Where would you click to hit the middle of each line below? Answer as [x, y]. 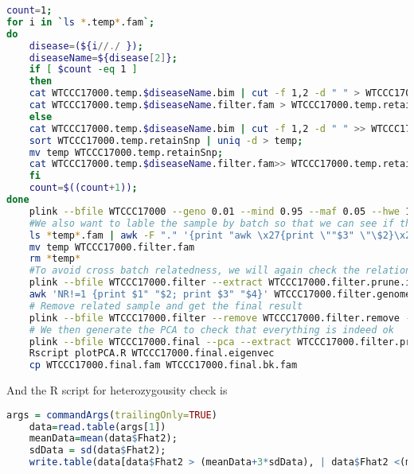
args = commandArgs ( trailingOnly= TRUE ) [112, 415]
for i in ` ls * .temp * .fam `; [81, 22]
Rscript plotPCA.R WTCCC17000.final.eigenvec [152, 354]
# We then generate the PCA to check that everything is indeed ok [211, 330]
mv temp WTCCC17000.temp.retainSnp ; [126, 152]
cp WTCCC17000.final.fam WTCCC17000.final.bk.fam [163, 365]
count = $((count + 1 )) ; [83, 188]
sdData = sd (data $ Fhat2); [98, 451]
